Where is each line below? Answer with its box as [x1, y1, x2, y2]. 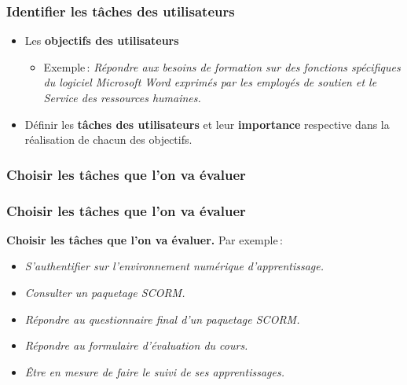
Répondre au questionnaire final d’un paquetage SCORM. [24, 310, 300, 327]
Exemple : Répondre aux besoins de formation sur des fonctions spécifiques [43, 58, 401, 75]
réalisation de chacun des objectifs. [24, 131, 192, 148]
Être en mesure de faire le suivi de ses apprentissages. [24, 363, 284, 379]
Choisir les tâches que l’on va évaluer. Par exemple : [6, 231, 283, 247]
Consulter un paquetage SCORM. [24, 284, 185, 301]
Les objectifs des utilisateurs [24, 32, 179, 49]
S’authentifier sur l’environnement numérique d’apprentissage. [24, 258, 324, 274]
